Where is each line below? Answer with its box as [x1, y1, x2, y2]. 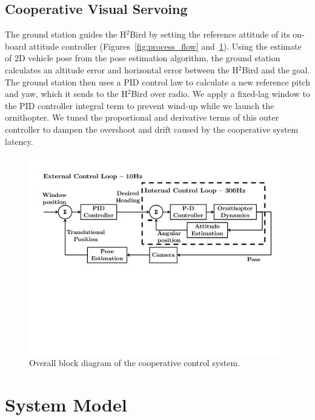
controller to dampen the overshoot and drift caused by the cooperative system [5, 122, 299, 135]
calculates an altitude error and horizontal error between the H [5, 63, 239, 76]
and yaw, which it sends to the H [5, 87, 128, 100]
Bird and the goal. [242, 63, 310, 76]
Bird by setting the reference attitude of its [130, 28, 290, 41]
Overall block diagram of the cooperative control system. [29, 356, 240, 369]
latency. [5, 135, 33, 147]
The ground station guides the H [5, 28, 127, 41]
